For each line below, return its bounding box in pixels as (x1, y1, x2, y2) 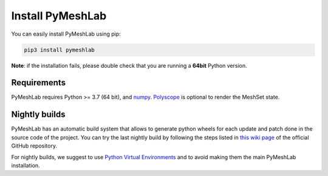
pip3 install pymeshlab (24, 46, 95, 53)
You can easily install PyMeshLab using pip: (11, 30, 121, 37)
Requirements (11, 77, 66, 88)
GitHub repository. (11, 142, 58, 149)
